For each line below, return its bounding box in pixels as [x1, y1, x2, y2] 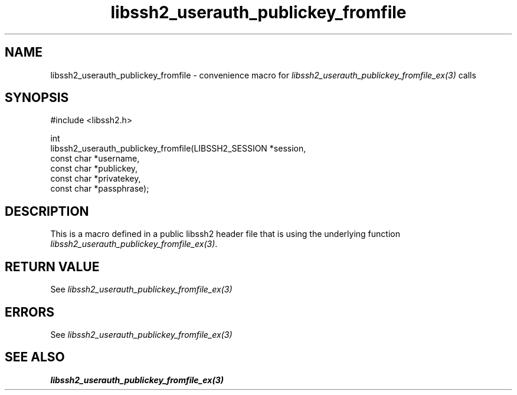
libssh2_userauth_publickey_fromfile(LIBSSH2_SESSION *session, [50, 143, 306, 154]
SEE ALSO [5, 350, 65, 365]
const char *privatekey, [50, 173, 141, 184]
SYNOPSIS [5, 90, 69, 106]
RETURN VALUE [5, 259, 100, 274]
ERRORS [5, 304, 55, 320]
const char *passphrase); [50, 183, 149, 194]
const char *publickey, [50, 163, 138, 174]
